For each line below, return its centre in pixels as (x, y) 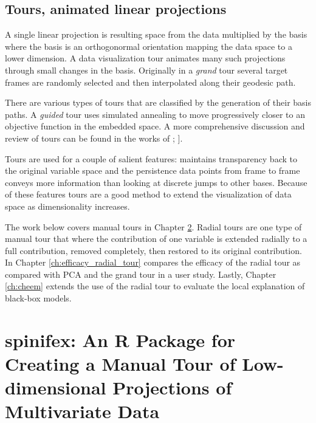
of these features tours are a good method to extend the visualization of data (148, 194)
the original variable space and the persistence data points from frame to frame (153, 170)
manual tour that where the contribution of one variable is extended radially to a (156, 239)
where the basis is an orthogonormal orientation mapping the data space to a (149, 46)
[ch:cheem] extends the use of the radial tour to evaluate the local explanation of (155, 286)
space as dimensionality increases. (67, 206)
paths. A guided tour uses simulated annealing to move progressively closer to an (155, 114)
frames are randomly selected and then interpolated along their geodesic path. (150, 82)
